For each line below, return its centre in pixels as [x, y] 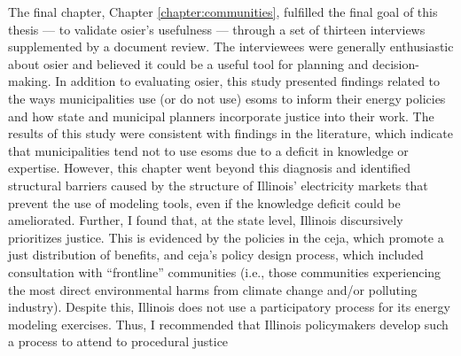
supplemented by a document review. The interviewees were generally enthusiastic [231, 46]
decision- [395, 63]
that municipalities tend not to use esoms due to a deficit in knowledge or [208, 150]
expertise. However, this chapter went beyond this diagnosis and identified [209, 168]
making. [30, 81]
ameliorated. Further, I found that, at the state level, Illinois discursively [206, 220]
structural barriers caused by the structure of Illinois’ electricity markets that [218, 185]
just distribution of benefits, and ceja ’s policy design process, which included [216, 255]
